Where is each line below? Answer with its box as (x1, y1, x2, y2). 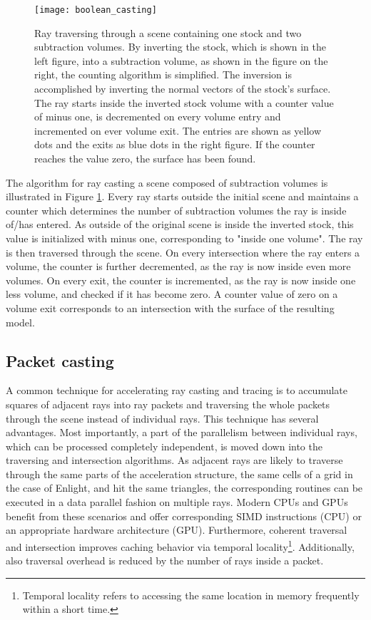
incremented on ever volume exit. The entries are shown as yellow (34, 123, 322, 138)
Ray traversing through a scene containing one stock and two (34, 25, 302, 40)
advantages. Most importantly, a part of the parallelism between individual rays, (6, 425, 357, 440)
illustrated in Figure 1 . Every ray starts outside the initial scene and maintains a (6, 189, 359, 204)
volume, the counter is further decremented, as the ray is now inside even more (6, 259, 351, 274)
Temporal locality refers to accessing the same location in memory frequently (22, 587, 360, 602)
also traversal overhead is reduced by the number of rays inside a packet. (6, 553, 324, 568)
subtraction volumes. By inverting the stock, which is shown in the (34, 39, 326, 54)
